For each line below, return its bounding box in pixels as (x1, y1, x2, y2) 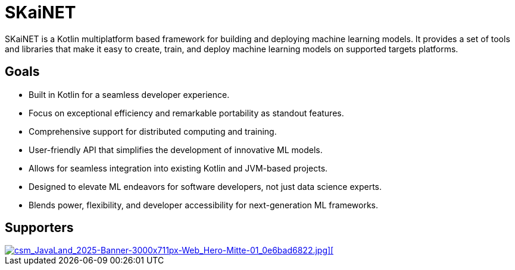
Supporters (5, 220, 74, 236)
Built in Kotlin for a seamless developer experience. (29, 89, 230, 100)
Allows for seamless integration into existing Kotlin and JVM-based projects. (29, 163, 328, 173)
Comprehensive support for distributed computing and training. (29, 126, 277, 136)
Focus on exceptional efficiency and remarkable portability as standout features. (29, 107, 344, 118)
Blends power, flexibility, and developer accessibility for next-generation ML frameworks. (29, 199, 379, 210)
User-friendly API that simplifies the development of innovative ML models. (29, 144, 323, 155)
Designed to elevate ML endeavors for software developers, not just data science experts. (29, 181, 382, 192)
